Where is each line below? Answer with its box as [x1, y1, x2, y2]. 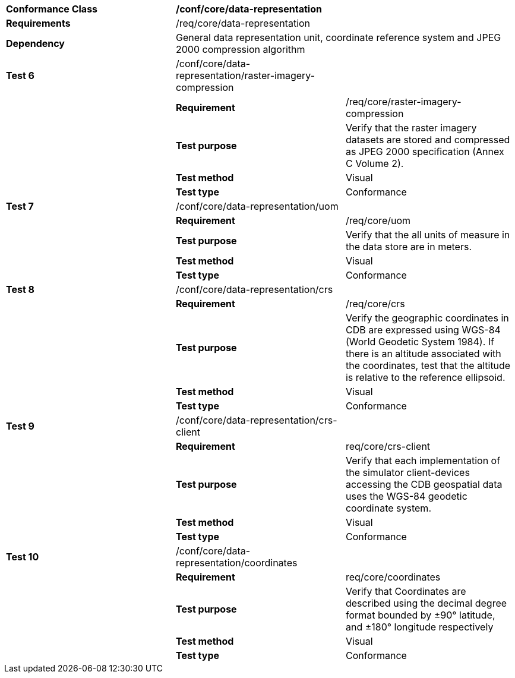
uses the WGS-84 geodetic [345, 490, 467, 502]
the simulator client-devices [345, 466, 470, 478]
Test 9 [6, 420, 34, 432]
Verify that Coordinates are [345, 585, 466, 597]
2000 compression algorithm [175, 43, 305, 55]
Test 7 [6, 200, 34, 212]
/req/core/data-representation [175, 17, 311, 29]
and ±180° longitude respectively [345, 621, 494, 633]
